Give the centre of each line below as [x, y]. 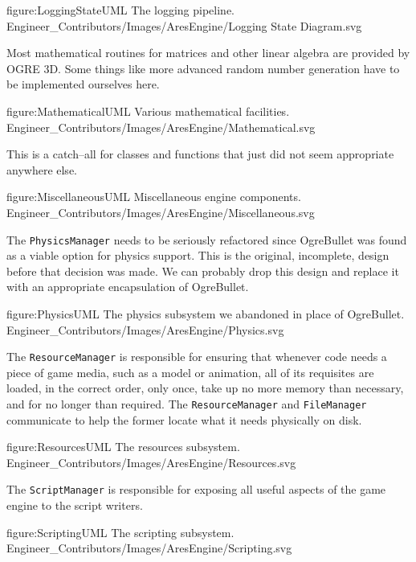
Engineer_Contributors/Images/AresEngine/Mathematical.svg [161, 127]
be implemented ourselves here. [83, 84]
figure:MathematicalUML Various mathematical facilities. [148, 111]
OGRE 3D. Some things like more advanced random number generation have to [203, 68]
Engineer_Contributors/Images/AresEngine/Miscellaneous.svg [161, 212]
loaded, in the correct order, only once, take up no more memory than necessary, [205, 388]
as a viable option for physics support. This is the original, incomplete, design [198, 255]
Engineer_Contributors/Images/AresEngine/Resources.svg [151, 462]
